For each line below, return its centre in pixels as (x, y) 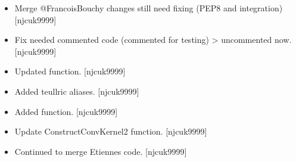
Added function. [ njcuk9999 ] (66, 111)
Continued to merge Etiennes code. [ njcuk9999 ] (101, 151)
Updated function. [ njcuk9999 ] (70, 71)
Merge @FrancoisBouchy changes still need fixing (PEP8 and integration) (149, 8)
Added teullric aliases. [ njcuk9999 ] (77, 91)
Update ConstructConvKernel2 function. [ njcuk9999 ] (111, 131)
